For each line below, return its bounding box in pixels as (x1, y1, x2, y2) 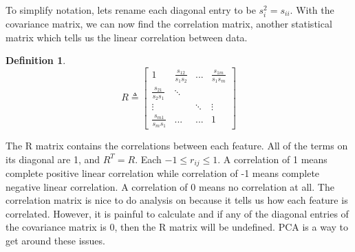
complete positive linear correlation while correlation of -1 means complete (6, 165, 320, 180)
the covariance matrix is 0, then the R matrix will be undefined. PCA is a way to (6, 220, 349, 234)
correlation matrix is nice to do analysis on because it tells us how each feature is (6, 193, 348, 207)
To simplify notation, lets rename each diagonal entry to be (6, 3, 256, 17)
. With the (290, 3, 334, 17)
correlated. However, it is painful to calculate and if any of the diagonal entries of (6, 206, 349, 220)
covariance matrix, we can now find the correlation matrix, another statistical (6, 17, 332, 31)
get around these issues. (6, 233, 105, 247)
